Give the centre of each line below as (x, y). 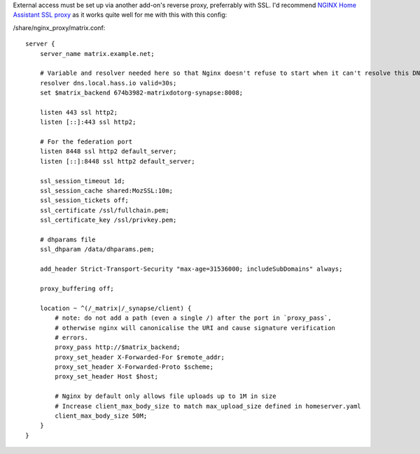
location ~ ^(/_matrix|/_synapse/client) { (115, 308)
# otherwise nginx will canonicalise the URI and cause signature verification (195, 328)
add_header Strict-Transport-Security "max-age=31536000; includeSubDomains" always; (191, 269)
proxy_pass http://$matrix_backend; (118, 347)
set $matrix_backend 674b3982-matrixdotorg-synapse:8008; (141, 93)
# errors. (72, 337)
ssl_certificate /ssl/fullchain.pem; (104, 210)
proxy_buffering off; (77, 288)
